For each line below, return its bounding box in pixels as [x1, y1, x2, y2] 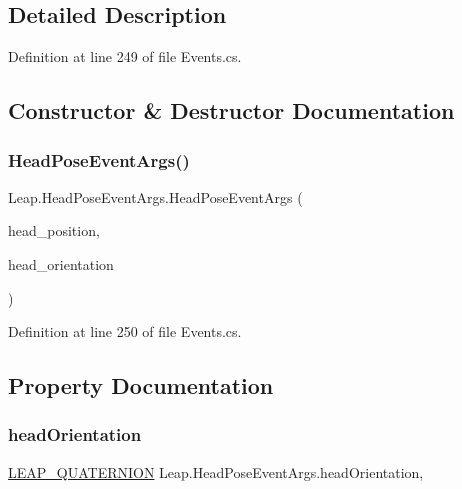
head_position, [8, 220, 100, 241]
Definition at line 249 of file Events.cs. [8, 46, 242, 67]
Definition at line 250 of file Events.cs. [8, 321, 242, 342]
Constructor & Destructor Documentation [8, 95, 455, 126]
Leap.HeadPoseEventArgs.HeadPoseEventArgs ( [8, 186, 303, 207]
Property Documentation [8, 370, 274, 401]
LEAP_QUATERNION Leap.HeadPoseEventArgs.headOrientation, [8, 461, 424, 482]
